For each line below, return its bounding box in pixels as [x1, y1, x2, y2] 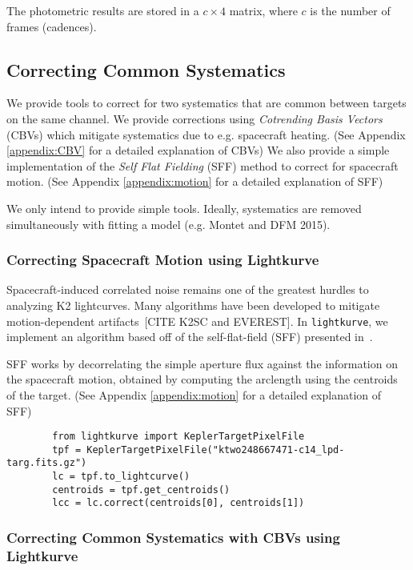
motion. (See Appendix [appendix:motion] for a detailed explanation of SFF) [6, 173, 383, 190]
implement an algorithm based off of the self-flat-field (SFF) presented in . [6, 328, 373, 345]
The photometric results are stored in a [6, 2, 199, 18]
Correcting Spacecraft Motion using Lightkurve [6, 250, 319, 270]
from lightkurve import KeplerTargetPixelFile [52, 431, 305, 443]
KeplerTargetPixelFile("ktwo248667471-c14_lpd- [86, 444, 345, 456]
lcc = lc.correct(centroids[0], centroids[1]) [52, 497, 305, 509]
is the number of [310, 2, 391, 18]
